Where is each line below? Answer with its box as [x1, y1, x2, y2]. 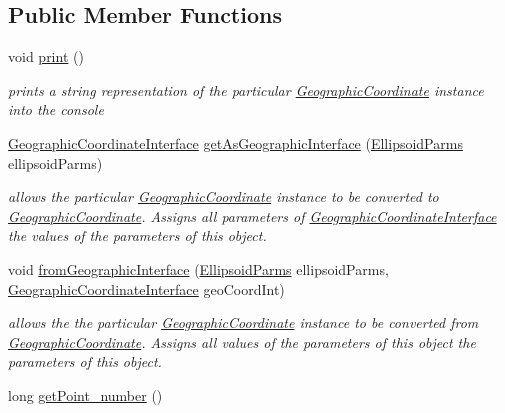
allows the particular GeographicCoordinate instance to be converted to [8, 186, 439, 207]
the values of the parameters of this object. [8, 225, 267, 246]
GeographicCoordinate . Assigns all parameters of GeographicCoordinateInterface [8, 205, 497, 226]
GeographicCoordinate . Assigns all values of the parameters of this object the [8, 331, 476, 352]
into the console [8, 99, 104, 120]
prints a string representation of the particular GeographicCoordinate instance [8, 79, 484, 100]
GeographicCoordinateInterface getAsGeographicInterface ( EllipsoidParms [8, 132, 463, 153]
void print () [8, 46, 84, 67]
